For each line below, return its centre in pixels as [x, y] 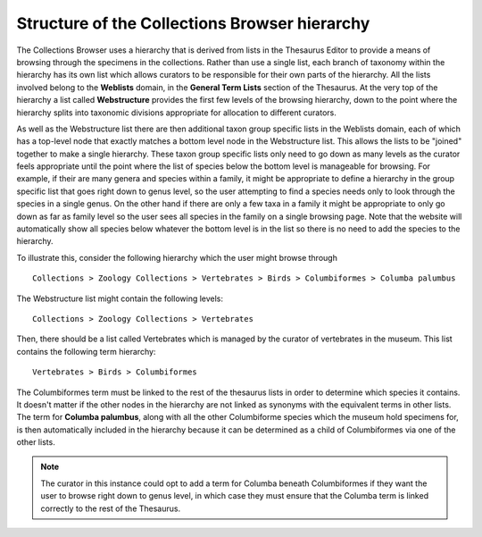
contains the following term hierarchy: [86, 351]
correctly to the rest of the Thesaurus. [111, 508]
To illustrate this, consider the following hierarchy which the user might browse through [177, 257]
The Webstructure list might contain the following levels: [120, 298]
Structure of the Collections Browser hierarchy [193, 23]
